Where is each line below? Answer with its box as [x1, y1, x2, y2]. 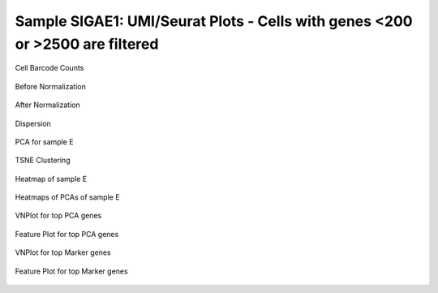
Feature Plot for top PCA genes [15, 229, 119, 239]
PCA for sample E [15, 136, 74, 146]
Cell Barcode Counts [15, 63, 84, 73]
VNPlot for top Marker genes [15, 248, 111, 257]
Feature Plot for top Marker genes [15, 266, 129, 276]
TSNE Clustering [15, 155, 71, 166]
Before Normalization [15, 81, 87, 91]
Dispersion [15, 118, 52, 128]
